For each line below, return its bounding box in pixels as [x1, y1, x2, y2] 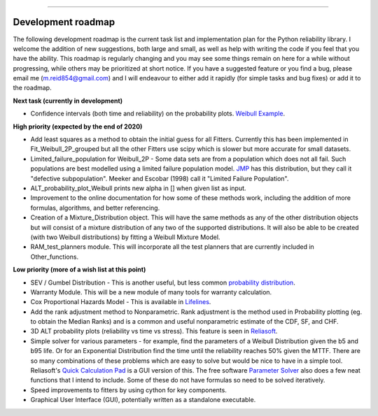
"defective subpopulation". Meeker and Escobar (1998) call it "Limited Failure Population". [30, 174, 289, 182]
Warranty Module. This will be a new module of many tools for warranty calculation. [30, 287, 272, 296]
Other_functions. [30, 252, 79, 261]
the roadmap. [13, 84, 52, 92]
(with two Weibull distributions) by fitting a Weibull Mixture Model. [30, 233, 220, 241]
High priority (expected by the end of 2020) [13, 122, 143, 131]
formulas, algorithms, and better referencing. [30, 203, 160, 212]
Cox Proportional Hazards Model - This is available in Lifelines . [30, 298, 211, 306]
